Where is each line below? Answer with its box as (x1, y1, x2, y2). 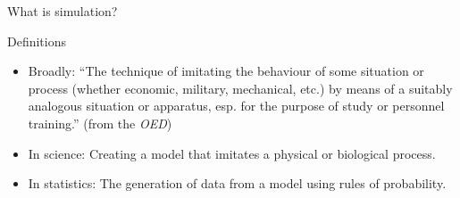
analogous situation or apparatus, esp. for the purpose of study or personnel (28, 96, 445, 115)
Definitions (7, 31, 67, 50)
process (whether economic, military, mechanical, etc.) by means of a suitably (28, 78, 453, 97)
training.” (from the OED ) (28, 113, 172, 132)
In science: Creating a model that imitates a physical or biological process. (28, 144, 436, 162)
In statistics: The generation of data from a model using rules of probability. (28, 174, 447, 193)
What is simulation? (7, 2, 118, 20)
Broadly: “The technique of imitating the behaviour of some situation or (28, 62, 424, 80)
